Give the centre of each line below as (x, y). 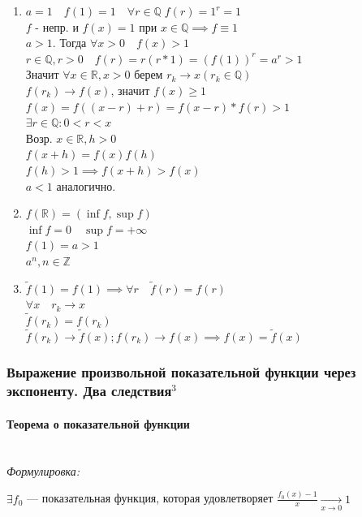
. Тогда (69, 43)
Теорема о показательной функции (98, 423)
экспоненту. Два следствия (89, 391)
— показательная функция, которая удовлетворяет (150, 498)
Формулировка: (43, 470)
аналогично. (86, 185)
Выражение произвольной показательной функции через (181, 372)
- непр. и (57, 26)
